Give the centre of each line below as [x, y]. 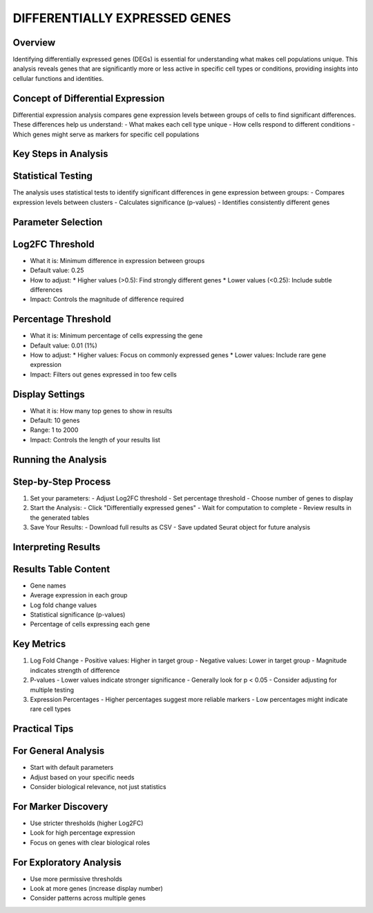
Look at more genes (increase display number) [97, 888]
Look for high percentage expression [83, 833]
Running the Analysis [60, 459]
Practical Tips [43, 729]
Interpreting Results [57, 547]
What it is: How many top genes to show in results [101, 410]
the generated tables [60, 517]
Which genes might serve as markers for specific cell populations [106, 134]
